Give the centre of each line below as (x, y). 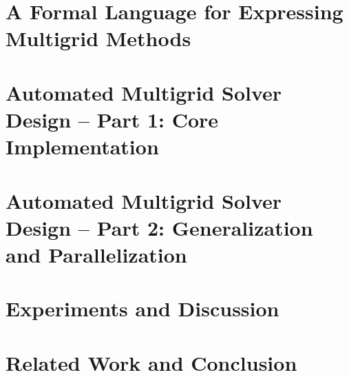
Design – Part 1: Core (112, 119)
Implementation (82, 146)
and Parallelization (96, 254)
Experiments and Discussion (142, 308)
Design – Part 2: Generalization (159, 227)
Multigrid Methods (98, 38)
